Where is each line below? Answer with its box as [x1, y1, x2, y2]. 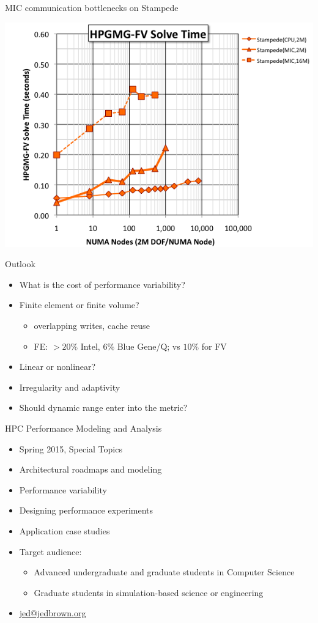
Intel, [80, 339, 100, 352]
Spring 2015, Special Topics [19, 442, 122, 455]
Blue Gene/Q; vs [117, 339, 180, 352]
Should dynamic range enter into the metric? [19, 401, 188, 414]
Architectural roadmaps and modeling [19, 463, 162, 476]
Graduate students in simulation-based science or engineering [34, 586, 264, 599]
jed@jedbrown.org [19, 606, 86, 619]
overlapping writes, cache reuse [34, 319, 150, 331]
